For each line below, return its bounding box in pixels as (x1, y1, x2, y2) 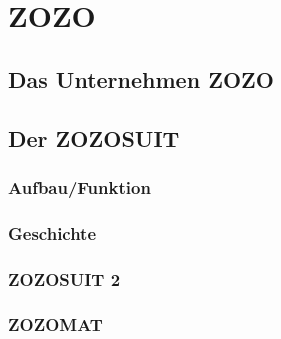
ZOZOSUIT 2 (8, 266, 121, 291)
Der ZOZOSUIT (8, 122, 180, 153)
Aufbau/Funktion (8, 174, 151, 199)
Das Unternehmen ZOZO (8, 63, 274, 94)
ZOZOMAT (8, 312, 103, 337)
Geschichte (8, 220, 97, 245)
